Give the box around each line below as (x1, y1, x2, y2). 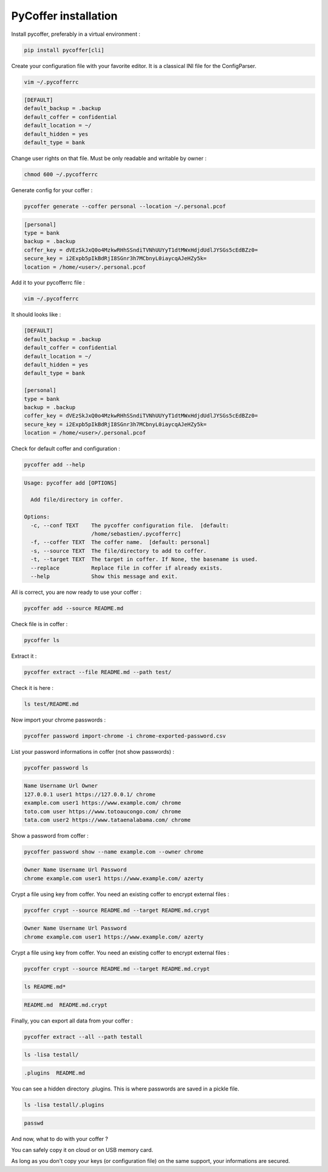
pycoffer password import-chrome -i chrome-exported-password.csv (24, 732, 226, 739)
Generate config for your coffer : (11, 186, 93, 194)
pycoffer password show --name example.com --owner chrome (24, 848, 203, 855)
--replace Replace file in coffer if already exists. (30, 564, 223, 571)
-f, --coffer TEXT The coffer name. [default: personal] (30, 539, 210, 546)
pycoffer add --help (24, 461, 85, 468)
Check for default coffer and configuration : (11, 445, 121, 452)
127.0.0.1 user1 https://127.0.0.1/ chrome (24, 791, 156, 798)
